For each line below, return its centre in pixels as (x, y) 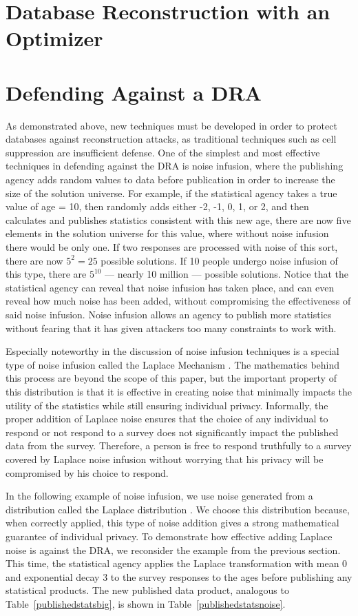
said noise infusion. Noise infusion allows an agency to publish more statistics (169, 314)
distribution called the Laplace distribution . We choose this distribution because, (178, 509)
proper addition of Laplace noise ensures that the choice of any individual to (167, 419)
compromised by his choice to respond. (87, 472)
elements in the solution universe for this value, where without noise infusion (167, 233)
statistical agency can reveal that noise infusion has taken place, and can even (170, 287)
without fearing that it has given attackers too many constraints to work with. (171, 328)
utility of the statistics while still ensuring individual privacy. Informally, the (167, 405)
